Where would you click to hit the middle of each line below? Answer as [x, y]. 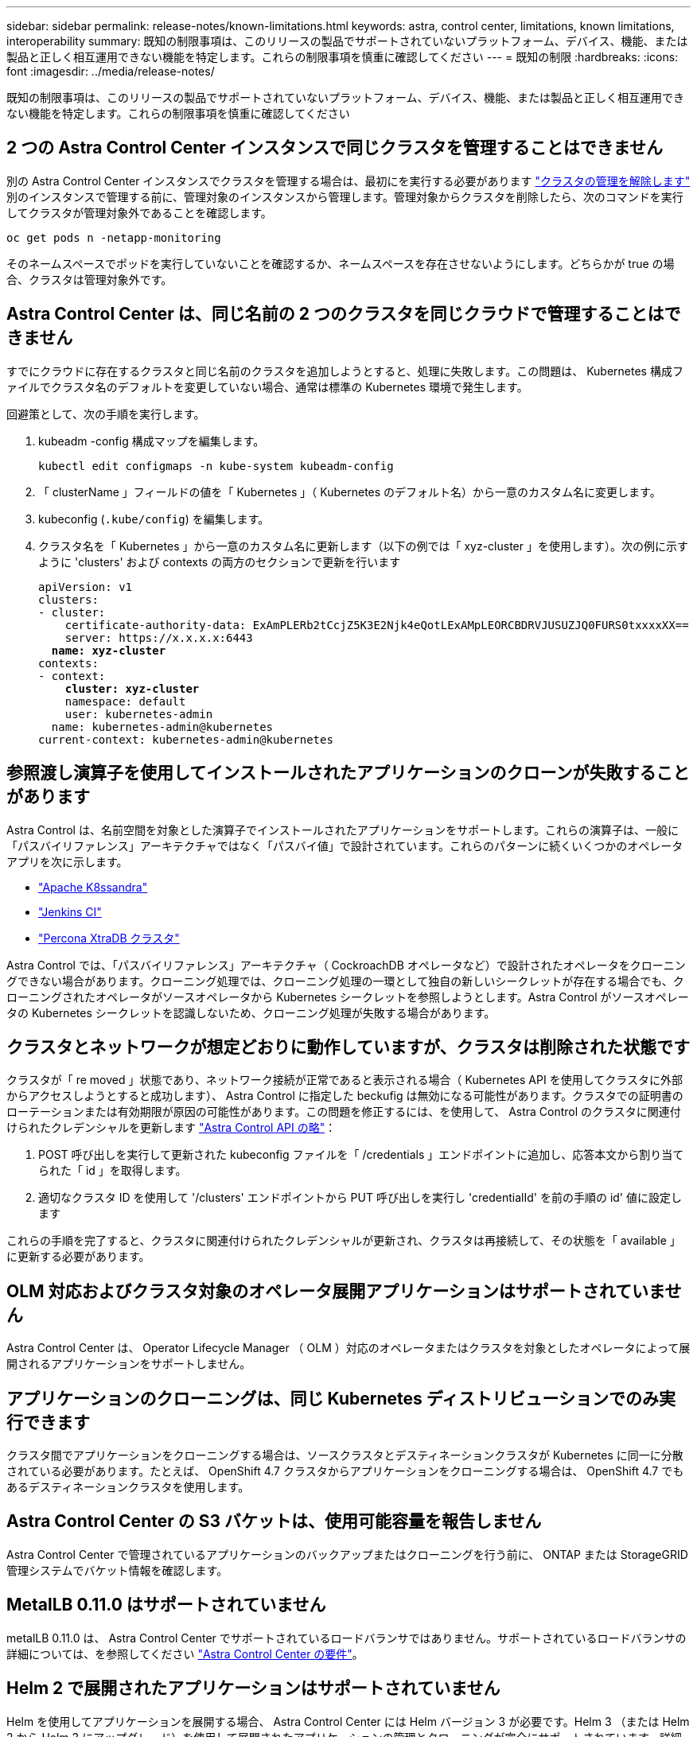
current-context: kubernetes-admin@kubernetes [186, 739]
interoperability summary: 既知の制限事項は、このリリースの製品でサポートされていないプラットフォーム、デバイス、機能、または [347, 41]
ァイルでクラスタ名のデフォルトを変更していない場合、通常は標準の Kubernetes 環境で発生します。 [267, 387]
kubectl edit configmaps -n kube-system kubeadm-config [216, 466]
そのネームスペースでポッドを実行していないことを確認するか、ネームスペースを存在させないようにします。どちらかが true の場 [341, 263]
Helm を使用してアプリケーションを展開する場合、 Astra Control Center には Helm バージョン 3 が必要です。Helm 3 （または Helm [348, 1721]
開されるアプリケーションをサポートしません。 [129, 1364]
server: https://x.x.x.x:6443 [159, 637]
